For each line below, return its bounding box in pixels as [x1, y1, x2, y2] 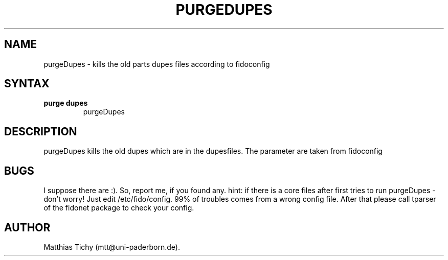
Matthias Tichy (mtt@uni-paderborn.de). [43, 242, 180, 251]
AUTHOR [4, 221, 51, 234]
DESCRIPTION [4, 125, 77, 138]
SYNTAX [4, 77, 50, 90]
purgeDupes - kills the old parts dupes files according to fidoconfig [43, 59, 270, 68]
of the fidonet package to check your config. [43, 203, 194, 212]
